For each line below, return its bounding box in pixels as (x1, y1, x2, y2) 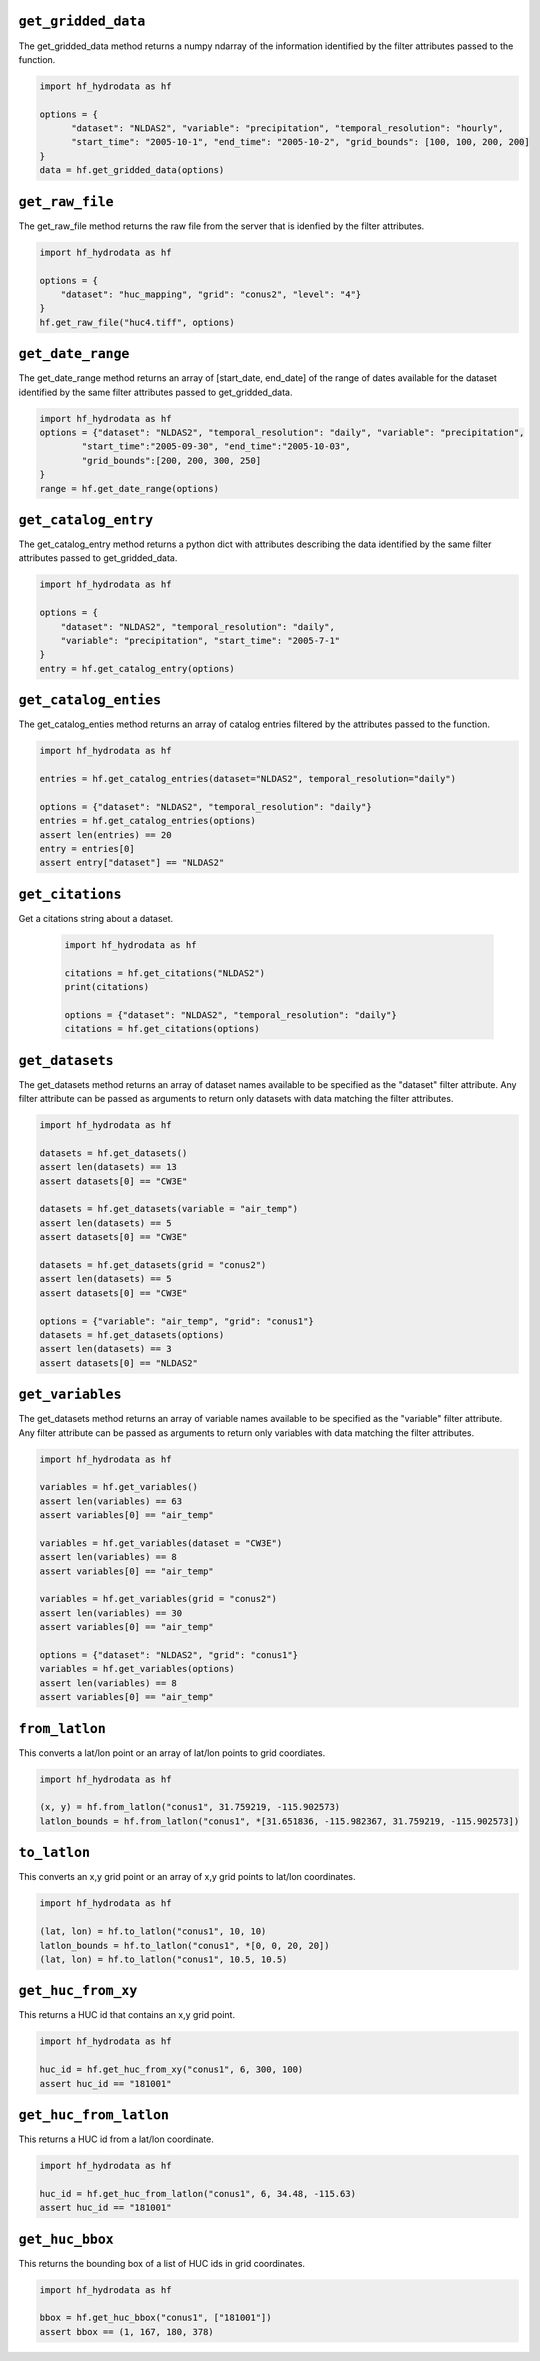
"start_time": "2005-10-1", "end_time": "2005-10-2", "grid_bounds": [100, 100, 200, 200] (71, 136, 530, 148)
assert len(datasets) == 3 (39, 1343, 172, 1355)
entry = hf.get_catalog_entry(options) (39, 663, 235, 674)
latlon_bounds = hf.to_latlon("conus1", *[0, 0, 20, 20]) (39, 1940, 330, 1951)
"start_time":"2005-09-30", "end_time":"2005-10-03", (81, 441, 351, 452)
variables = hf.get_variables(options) (39, 1663, 235, 1675)
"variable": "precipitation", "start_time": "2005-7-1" (60, 635, 341, 646)
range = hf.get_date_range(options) (39, 483, 220, 494)
